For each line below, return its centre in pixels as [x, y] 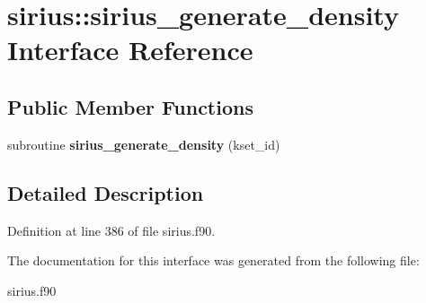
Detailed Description [106, 192]
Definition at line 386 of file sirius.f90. [111, 230]
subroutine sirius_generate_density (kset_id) [144, 144]
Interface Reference [130, 50]
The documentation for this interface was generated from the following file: [213, 260]
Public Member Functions [130, 106]
